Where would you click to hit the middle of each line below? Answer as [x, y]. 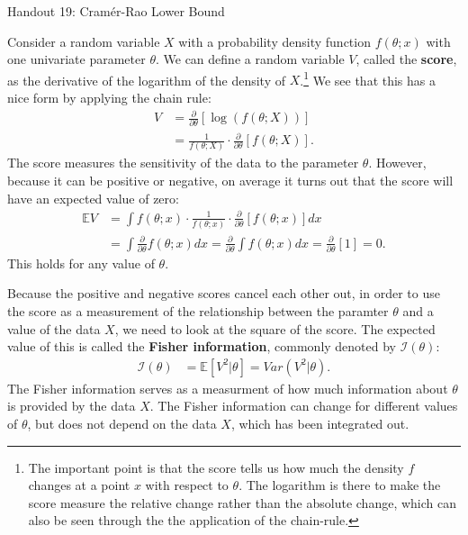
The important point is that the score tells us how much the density [216, 467]
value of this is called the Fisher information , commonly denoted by [202, 346]
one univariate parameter [76, 59]
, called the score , [406, 59]
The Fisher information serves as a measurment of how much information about [228, 388]
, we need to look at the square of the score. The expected [275, 328]
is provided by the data [72, 406]
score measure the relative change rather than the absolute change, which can [243, 502]
